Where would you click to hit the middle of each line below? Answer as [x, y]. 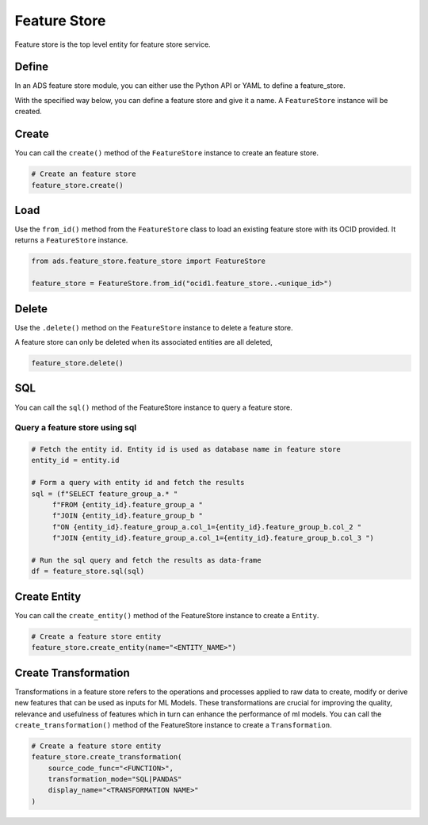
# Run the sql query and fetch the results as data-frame [146, 560]
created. [29, 112]
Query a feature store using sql [76, 428]
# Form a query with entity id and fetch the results [138, 483]
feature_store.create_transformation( [107, 757]
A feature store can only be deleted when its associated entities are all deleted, [143, 342]
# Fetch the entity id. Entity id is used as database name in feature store [186, 449]
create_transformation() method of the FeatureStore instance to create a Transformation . [173, 724]
